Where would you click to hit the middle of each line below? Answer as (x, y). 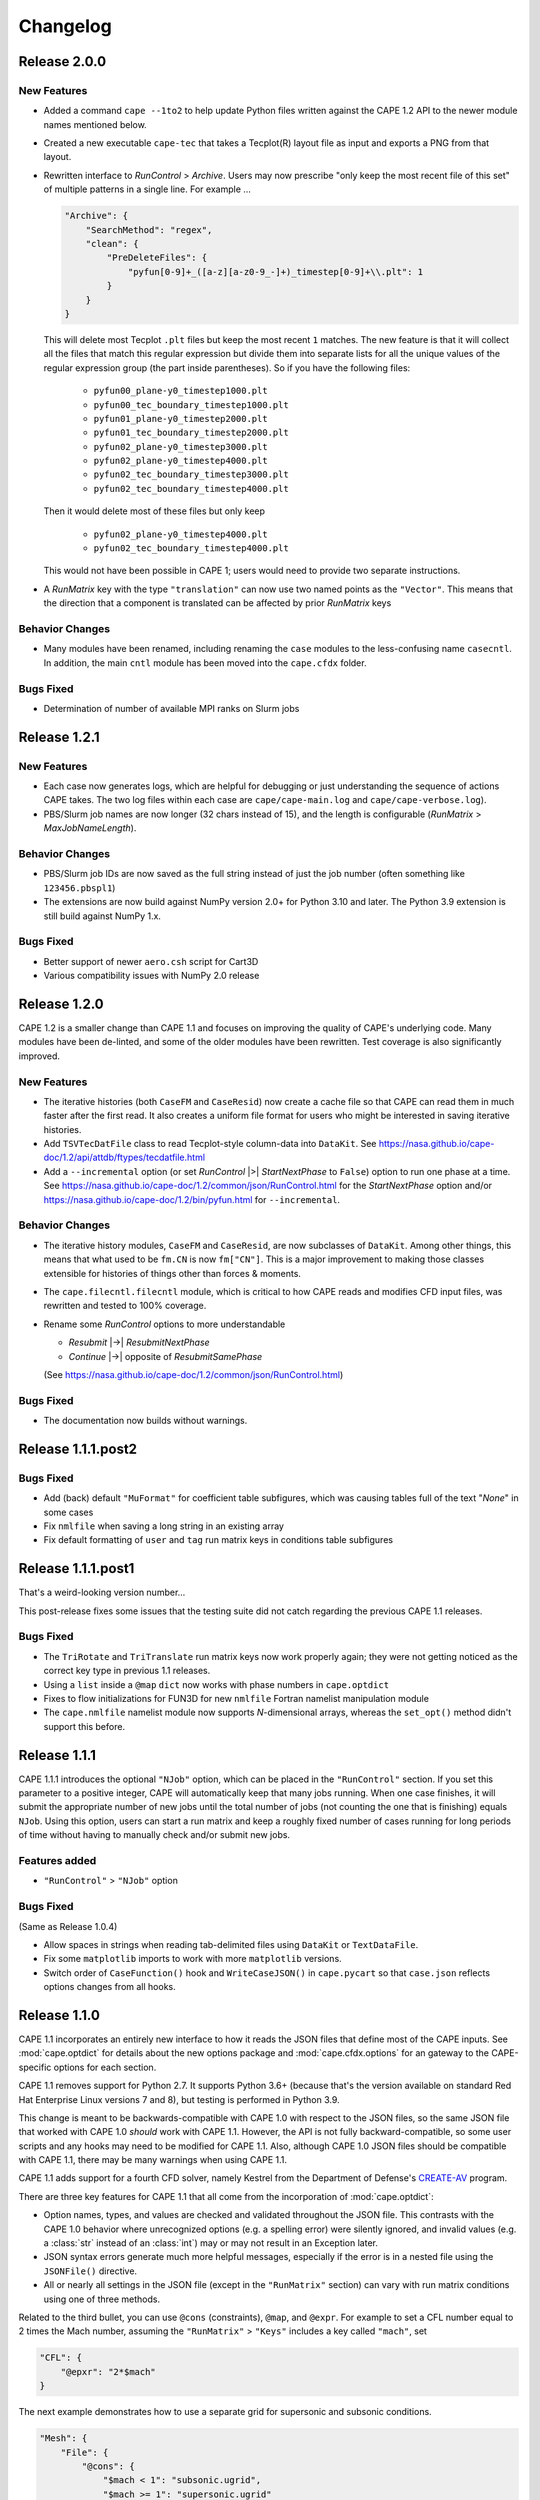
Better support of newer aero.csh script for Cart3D (151, 961)
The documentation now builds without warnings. (145, 1421)
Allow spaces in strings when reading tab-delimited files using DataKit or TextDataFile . (231, 1944)
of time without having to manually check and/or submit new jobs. (154, 1835)
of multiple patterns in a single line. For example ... (147, 189)
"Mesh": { (63, 2438)
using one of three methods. (101, 2299)
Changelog (65, 26)
